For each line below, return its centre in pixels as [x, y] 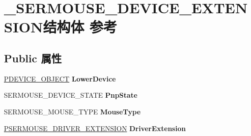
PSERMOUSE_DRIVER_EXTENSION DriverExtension [95, 128]
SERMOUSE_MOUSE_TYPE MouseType [72, 111]
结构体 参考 [80, 27]
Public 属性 [33, 58]
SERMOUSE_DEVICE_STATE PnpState [71, 95]
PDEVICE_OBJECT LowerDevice [60, 78]
